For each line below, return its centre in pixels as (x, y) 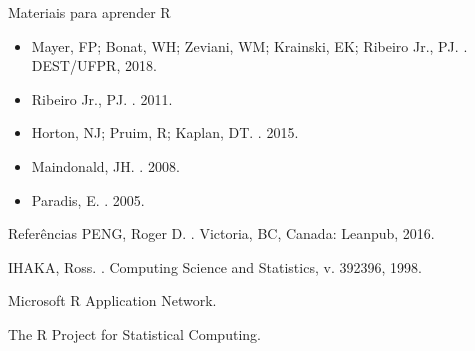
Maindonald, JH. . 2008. (105, 165)
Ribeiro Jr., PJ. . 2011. (102, 98)
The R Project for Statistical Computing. (134, 333)
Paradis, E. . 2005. (88, 199)
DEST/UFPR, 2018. (94, 65)
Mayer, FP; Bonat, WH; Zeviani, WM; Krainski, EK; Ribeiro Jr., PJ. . (249, 45)
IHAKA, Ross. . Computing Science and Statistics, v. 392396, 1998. (215, 266)
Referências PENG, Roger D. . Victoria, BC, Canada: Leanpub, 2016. (221, 233)
